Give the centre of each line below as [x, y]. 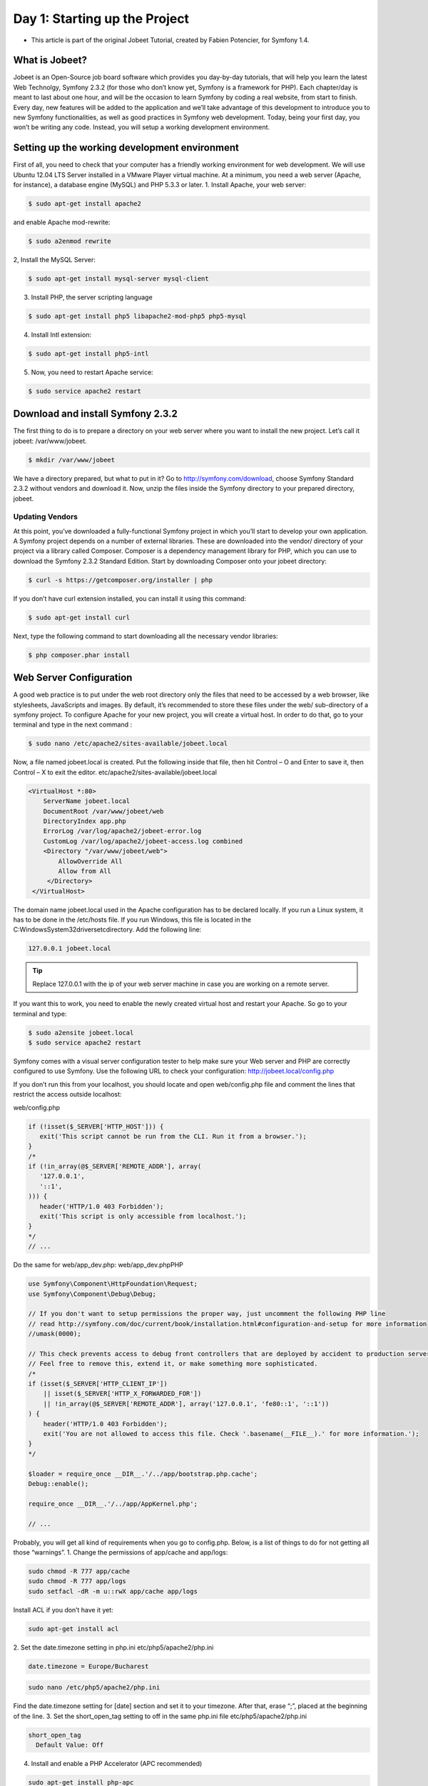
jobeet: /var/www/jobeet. [50, 441]
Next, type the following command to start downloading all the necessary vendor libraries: [146, 636]
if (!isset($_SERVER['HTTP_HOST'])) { [96, 1126]
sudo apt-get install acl [73, 1628]
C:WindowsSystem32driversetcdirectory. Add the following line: [107, 929]
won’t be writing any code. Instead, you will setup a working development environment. [142, 127]
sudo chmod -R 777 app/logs [77, 1581]
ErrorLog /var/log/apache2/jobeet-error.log [122, 831]
